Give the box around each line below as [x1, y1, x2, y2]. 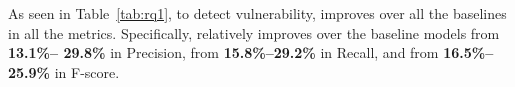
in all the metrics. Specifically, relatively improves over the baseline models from [8, 22, 500, 43]
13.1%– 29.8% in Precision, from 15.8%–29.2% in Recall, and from [8, 42, 439, 63]
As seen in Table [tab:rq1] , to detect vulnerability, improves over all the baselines [8, 3, 507, 23]
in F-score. [54, 61, 120, 82]
